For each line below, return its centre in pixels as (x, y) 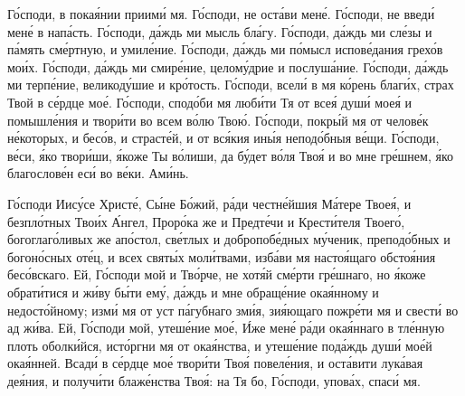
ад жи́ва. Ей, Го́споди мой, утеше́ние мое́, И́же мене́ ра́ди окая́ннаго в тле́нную (226, 328)
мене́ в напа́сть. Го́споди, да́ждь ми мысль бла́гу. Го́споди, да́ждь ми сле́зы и (220, 31)
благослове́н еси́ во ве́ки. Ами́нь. (98, 173)
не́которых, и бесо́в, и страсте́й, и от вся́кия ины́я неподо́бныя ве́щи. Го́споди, (223, 138)
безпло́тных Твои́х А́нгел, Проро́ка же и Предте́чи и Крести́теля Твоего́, (206, 221)
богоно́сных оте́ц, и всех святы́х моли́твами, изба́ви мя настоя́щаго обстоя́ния (222, 256)
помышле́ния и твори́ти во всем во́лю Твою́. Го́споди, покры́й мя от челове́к (218, 120)
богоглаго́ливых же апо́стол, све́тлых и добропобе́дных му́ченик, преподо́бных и (229, 239)
